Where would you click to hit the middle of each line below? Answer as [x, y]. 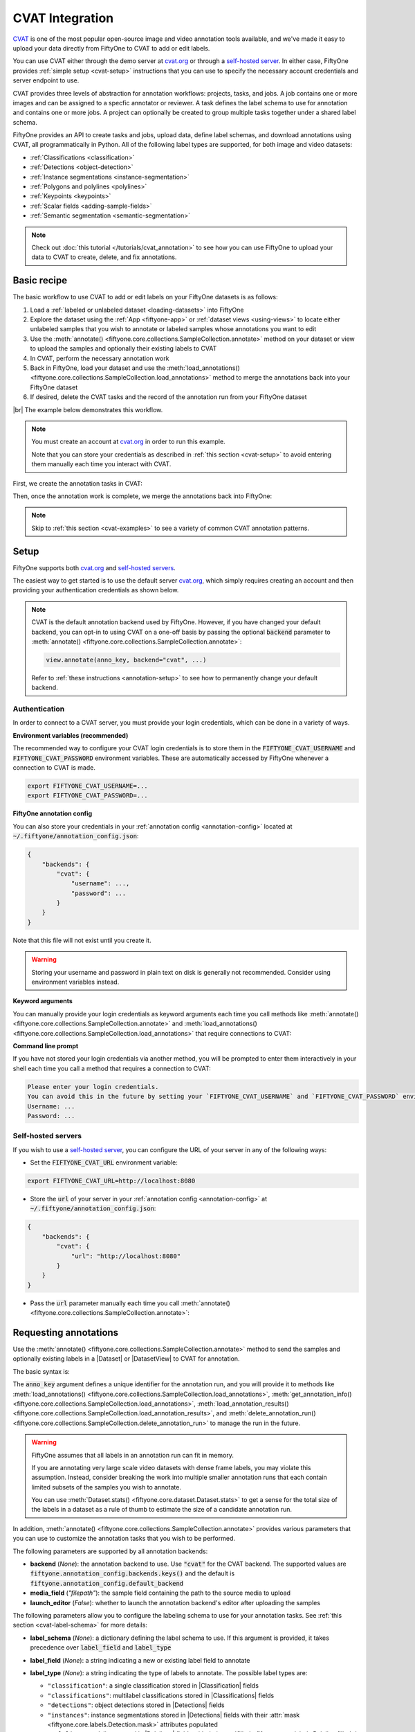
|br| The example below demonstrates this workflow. [88, 409]
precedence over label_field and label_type [101, 1647]
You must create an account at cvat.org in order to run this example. [128, 442]
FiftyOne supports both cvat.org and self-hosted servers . [94, 567]
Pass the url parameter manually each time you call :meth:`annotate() [130, 1303]
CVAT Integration [63, 18]
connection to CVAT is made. [54, 768]
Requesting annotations [66, 1333]
